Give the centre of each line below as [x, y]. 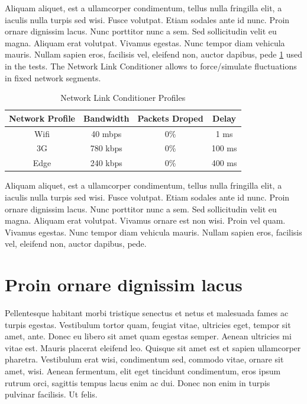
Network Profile [42, 118]
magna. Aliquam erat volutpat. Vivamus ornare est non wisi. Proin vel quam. [145, 220]
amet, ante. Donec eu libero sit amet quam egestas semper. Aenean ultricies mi [148, 336]
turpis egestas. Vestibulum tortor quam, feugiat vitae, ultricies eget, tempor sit [148, 324]
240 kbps [106, 163]
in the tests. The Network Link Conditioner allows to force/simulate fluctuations [151, 66]
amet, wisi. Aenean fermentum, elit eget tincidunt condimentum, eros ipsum [143, 371]
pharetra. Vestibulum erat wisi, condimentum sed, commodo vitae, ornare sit [144, 359]
